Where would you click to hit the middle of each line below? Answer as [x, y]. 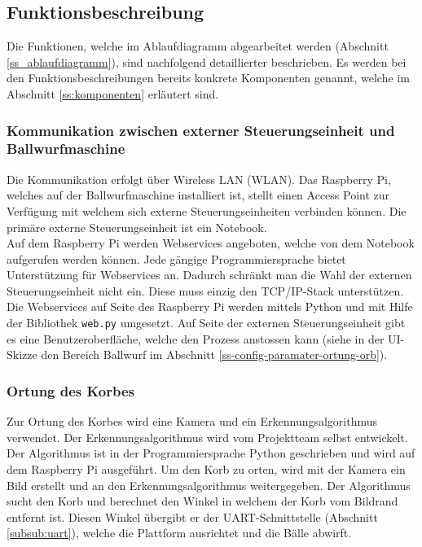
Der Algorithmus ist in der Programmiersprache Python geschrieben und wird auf [211, 453]
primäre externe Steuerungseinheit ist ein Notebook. [137, 227]
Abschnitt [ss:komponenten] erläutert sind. [113, 93]
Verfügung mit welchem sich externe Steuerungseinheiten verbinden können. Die [207, 210]
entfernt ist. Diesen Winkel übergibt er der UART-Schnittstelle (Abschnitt [192, 516]
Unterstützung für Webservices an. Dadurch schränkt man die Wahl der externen [209, 275]
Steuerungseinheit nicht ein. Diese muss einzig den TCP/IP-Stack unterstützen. [205, 290]
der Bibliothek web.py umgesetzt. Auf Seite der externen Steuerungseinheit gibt [206, 323]
